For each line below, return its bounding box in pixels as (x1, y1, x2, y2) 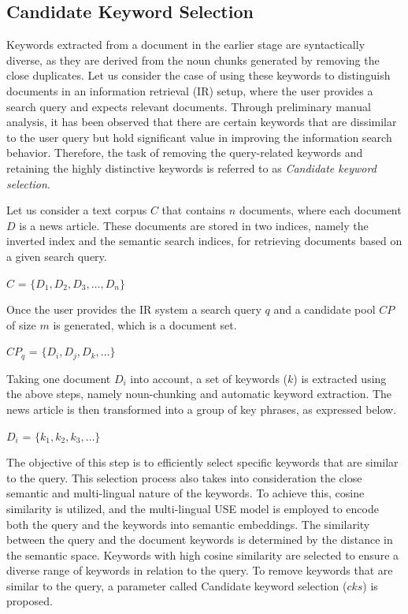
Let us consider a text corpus (6, 202, 147, 218)
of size (6, 316, 36, 333)
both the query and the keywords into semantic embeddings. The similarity (6, 515, 370, 532)
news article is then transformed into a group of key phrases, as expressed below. (6, 400, 397, 417)
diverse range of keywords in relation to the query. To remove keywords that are (6, 562, 393, 579)
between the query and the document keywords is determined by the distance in (6, 531, 393, 548)
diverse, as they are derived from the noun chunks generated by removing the (6, 51, 380, 68)
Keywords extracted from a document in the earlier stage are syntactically (6, 36, 365, 53)
